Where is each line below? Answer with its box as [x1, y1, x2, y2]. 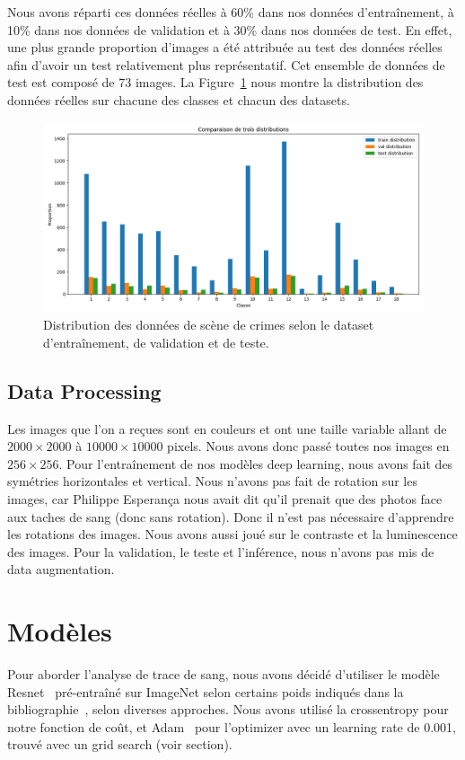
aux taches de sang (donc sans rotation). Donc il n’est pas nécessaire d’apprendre [7, 507, 454, 526]
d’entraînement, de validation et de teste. [43, 332, 269, 351]
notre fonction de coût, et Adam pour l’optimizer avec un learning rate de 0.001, [7, 717, 456, 736]
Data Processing [7, 376, 162, 404]
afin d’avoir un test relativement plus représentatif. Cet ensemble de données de [7, 55, 445, 74]
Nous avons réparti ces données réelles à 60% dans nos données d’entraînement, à [7, 3, 454, 21]
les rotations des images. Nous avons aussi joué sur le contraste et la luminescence [7, 525, 458, 543]
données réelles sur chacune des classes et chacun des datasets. [7, 90, 350, 109]
